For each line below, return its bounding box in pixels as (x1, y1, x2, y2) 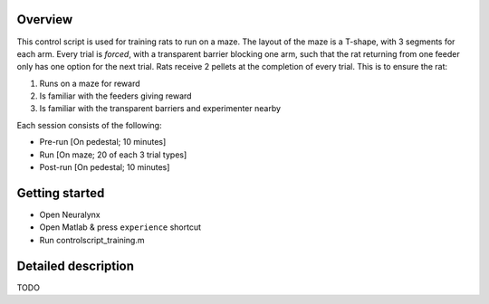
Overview (16, 12, 73, 27)
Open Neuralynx (39, 209, 101, 220)
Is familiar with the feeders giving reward (39, 90, 192, 101)
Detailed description (16, 258, 135, 273)
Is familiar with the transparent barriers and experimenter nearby (39, 103, 281, 114)
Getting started (16, 185, 105, 201)
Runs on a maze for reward (39, 78, 140, 89)
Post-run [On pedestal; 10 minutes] (39, 162, 170, 173)
